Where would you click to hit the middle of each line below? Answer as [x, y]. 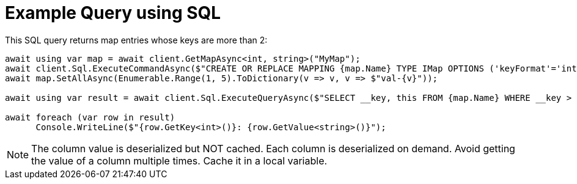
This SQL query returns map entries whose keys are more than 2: [136, 40]
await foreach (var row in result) [90, 117]
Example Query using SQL [113, 13]
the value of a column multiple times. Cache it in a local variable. [179, 160]
